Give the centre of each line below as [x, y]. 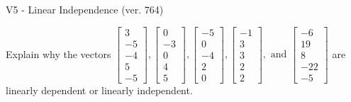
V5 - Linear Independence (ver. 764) [85, 9]
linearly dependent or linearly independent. [99, 90]
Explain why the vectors [58, 53]
